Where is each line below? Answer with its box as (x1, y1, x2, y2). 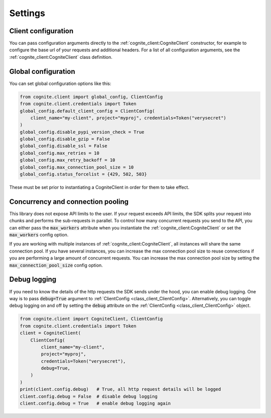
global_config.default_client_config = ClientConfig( (20, 108, 155, 114)
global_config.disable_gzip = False (20, 136, 110, 142)
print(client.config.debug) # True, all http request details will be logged (20, 386, 221, 392)
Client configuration (9, 27, 74, 35)
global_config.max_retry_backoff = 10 (20, 157, 115, 163)
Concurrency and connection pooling (9, 197, 129, 206)
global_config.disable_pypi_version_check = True (20, 129, 145, 135)
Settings (9, 8, 45, 19)
